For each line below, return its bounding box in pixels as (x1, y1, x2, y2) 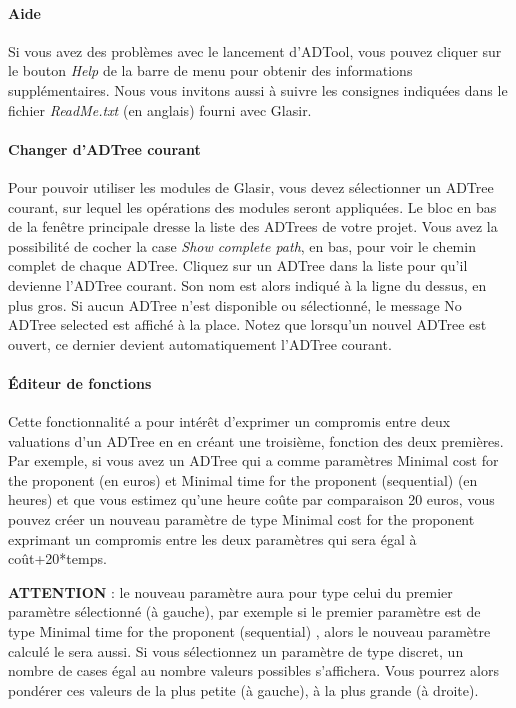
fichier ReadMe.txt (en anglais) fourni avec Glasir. (8, 99, 312, 120)
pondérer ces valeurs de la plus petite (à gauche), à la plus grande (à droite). (8, 679, 479, 700)
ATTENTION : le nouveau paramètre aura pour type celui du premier (8, 581, 453, 602)
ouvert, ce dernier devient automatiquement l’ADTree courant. (8, 333, 392, 354)
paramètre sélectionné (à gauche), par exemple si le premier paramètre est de (8, 601, 481, 622)
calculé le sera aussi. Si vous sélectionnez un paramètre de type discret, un (8, 640, 464, 661)
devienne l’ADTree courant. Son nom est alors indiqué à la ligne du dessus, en (8, 274, 487, 295)
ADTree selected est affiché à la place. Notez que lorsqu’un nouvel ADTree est (8, 314, 487, 335)
